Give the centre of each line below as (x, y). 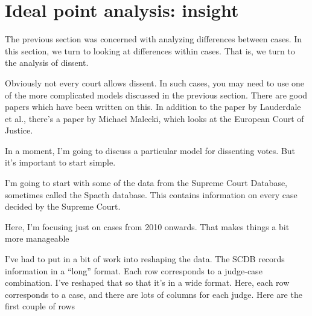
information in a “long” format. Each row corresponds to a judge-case (134, 270)
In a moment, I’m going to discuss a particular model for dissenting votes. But (150, 150)
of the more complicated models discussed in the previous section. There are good (156, 95)
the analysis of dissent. (47, 63)
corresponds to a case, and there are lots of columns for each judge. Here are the (154, 294)
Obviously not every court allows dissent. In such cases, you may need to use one (155, 82)
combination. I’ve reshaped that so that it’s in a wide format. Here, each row (147, 282)
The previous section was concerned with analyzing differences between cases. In (154, 39)
